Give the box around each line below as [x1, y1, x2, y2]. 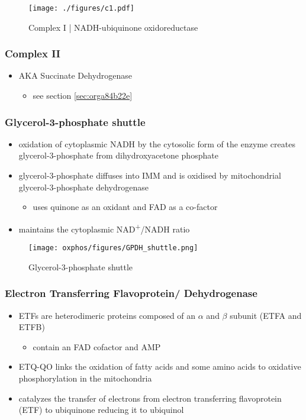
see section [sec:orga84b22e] [33, 89, 133, 102]
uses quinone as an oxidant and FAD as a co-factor [33, 201, 218, 213]
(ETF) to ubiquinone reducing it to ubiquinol [18, 403, 184, 416]
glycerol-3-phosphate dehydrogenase [18, 180, 149, 193]
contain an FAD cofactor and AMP [33, 340, 161, 353]
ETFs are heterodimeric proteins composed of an [18, 309, 196, 321]
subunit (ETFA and [230, 309, 302, 321]
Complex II [5, 46, 60, 61]
